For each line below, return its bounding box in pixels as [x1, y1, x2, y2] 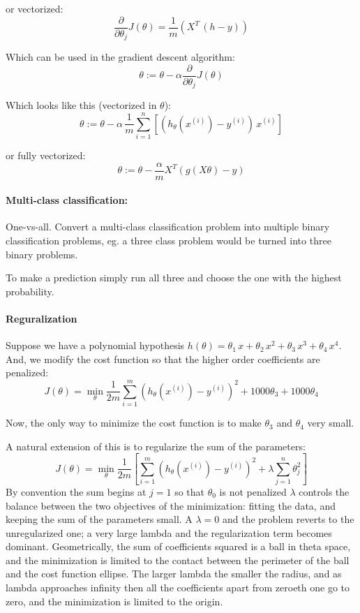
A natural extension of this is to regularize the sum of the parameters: [6, 438, 306, 453]
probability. [6, 283, 54, 298]
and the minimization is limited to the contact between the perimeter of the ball [6, 552, 350, 567]
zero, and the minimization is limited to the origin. [6, 593, 223, 608]
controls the [299, 484, 350, 498]
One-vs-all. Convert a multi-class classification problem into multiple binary [6, 219, 330, 234]
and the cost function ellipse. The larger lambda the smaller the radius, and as [6, 566, 342, 581]
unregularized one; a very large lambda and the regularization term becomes [6, 525, 332, 540]
